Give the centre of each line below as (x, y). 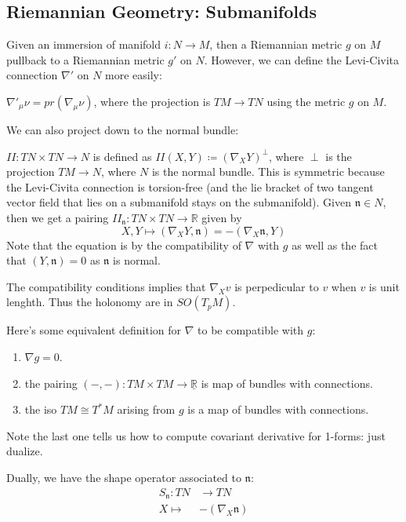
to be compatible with (251, 330)
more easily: (134, 75)
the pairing (51, 383)
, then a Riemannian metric (276, 44)
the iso (41, 409)
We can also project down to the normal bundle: (123, 129)
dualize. (25, 451)
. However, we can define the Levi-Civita (302, 59)
